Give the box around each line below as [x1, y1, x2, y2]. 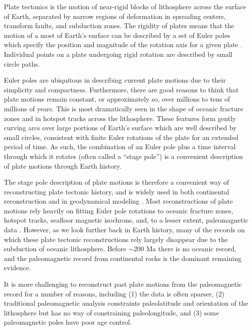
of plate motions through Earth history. [4, 160, 122, 171]
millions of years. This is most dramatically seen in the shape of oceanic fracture [4, 103, 243, 113]
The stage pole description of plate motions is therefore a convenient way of [4, 177, 229, 187]
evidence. [4, 262, 31, 273]
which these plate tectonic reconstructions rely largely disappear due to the [4, 234, 228, 244]
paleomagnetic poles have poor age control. [4, 317, 132, 327]
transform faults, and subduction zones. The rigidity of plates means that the [4, 20, 235, 31]
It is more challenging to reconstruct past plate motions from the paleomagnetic [4, 279, 242, 289]
